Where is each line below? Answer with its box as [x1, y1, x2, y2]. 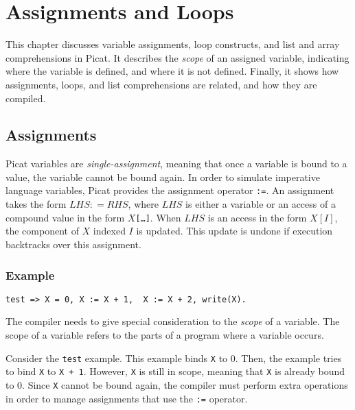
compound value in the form [5, 210, 125, 224]
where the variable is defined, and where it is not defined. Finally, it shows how [5, 64, 339, 78]
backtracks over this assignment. [5, 237, 141, 251]
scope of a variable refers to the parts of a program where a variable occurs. [5, 328, 324, 342]
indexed [93, 224, 126, 238]
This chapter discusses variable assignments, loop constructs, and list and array [5, 37, 340, 51]
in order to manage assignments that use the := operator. [5, 391, 248, 405]
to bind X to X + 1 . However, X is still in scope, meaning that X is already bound [5, 364, 345, 378]
